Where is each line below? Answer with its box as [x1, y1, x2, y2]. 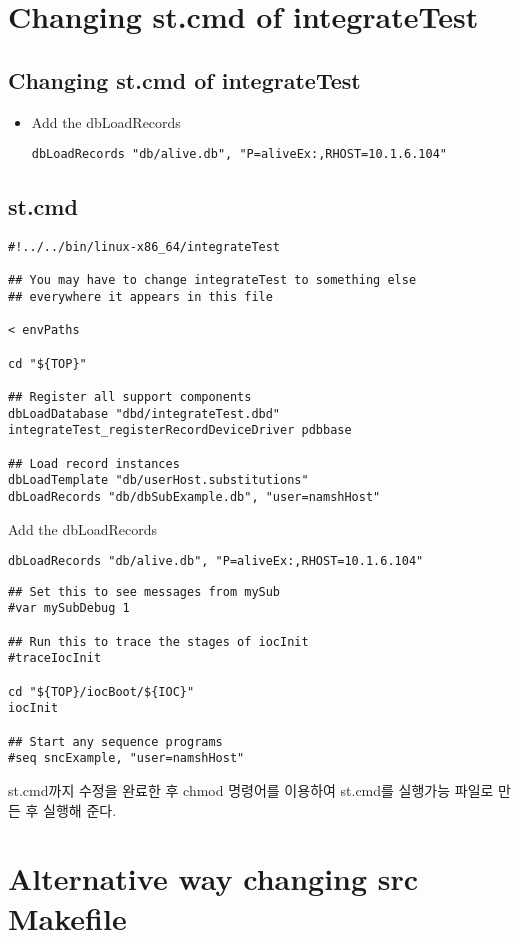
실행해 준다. [43, 799, 117, 820]
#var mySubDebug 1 [8, 601, 130, 616]
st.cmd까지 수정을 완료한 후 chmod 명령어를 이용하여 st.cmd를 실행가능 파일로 [8, 780, 494, 800]
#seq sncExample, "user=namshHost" [8, 751, 245, 766]
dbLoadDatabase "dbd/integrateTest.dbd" [8, 406, 281, 421]
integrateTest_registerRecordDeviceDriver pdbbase [8, 423, 352, 438]
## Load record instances [8, 456, 180, 471]
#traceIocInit [8, 651, 102, 666]
